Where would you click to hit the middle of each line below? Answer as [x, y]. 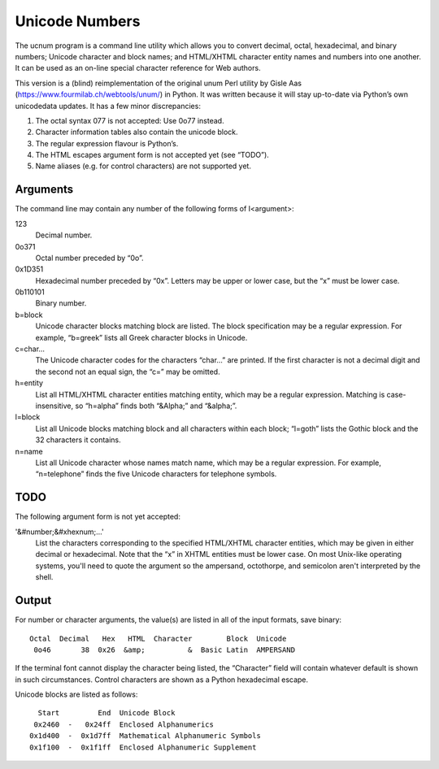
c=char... [30, 349]
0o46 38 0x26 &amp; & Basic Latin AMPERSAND [165, 650]
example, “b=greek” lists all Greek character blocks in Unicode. [141, 337]
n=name [29, 451]
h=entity [29, 383]
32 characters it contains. [78, 440]
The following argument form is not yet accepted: [98, 517]
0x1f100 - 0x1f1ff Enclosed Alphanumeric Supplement [143, 747]
